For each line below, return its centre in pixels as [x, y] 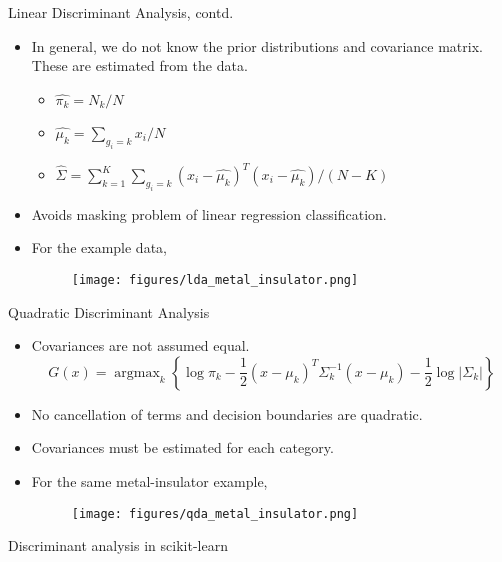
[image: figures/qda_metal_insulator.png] [215, 513]
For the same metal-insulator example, [149, 481]
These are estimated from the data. [139, 65]
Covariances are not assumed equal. [140, 345]
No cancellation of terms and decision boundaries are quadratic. [227, 413]
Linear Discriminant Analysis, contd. [121, 12]
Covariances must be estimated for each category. [182, 447]
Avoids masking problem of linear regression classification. [209, 213]
